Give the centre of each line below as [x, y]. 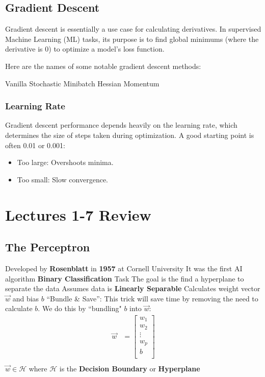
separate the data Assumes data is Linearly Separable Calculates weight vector [133, 288]
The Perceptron [48, 247]
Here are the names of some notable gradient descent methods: [103, 66]
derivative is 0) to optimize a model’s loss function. [85, 49]
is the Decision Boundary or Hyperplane [130, 368]
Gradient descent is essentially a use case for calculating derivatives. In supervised [133, 29]
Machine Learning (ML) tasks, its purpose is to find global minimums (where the [132, 39]
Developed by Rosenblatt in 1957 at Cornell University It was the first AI [124, 268]
